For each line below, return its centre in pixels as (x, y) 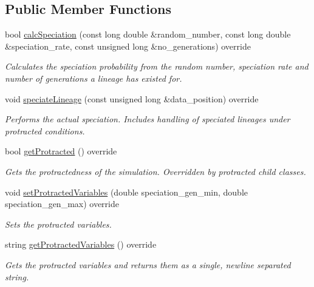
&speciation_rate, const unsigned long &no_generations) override (128, 46)
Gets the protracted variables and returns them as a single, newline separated (148, 264)
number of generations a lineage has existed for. (94, 78)
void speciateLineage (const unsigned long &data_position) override (132, 98)
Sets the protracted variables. (58, 224)
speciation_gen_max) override (62, 204)
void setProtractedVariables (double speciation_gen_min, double (126, 192)
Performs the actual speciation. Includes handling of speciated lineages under (148, 119)
